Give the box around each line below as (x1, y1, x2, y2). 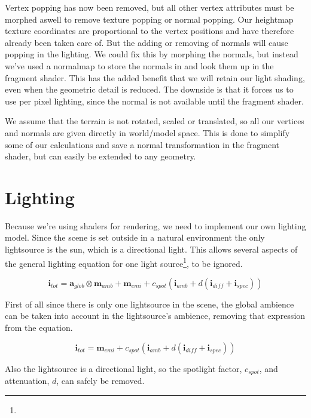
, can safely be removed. (56, 374, 145, 387)
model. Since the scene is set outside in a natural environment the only (5, 231, 265, 244)
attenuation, (5, 374, 50, 387)
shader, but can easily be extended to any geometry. (5, 150, 196, 162)
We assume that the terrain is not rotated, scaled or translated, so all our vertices (5, 115, 304, 127)
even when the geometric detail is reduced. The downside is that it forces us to (5, 83, 294, 96)
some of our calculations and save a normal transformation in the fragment (5, 138, 280, 150)
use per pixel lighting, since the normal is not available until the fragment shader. (5, 94, 304, 107)
